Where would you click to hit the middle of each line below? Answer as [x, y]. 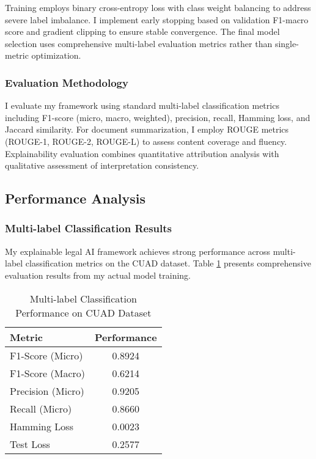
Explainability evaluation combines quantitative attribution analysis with [142, 153]
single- [287, 43]
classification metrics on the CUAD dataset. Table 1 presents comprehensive [168, 263]
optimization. [56, 55]
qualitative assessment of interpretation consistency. [102, 165]
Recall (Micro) [41, 408]
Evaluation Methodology [67, 82]
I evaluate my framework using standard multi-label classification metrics [142, 105]
